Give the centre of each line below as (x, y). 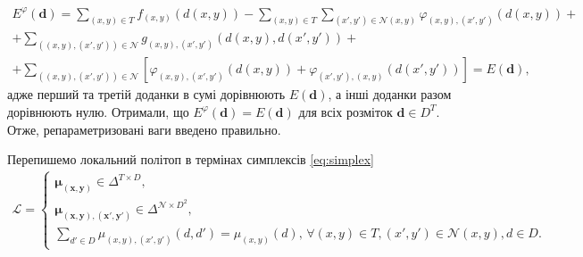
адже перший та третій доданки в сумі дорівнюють (146, 94)
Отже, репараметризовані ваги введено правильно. (144, 129)
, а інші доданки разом (390, 94)
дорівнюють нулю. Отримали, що (98, 111)
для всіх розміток (346, 111)
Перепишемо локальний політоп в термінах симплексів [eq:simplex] (191, 159)
